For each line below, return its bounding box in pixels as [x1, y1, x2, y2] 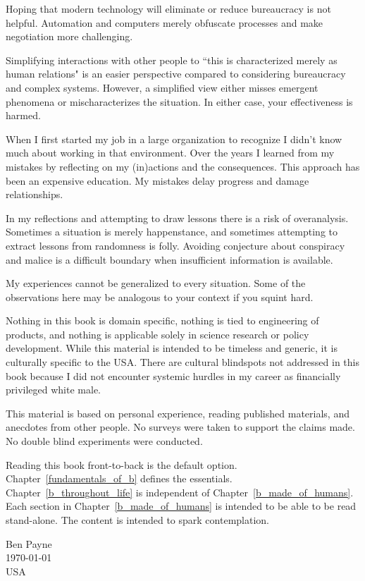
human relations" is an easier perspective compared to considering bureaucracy [6, 66, 346, 81]
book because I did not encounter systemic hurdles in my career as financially [6, 368, 341, 383]
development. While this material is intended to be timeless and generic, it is [6, 341, 338, 355]
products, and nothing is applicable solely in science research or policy [6, 326, 309, 341]
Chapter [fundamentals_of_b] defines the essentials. [6, 471, 233, 486]
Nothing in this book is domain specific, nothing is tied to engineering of [6, 313, 319, 328]
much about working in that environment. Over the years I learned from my [6, 145, 335, 160]
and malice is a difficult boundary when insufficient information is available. [6, 252, 333, 267]
